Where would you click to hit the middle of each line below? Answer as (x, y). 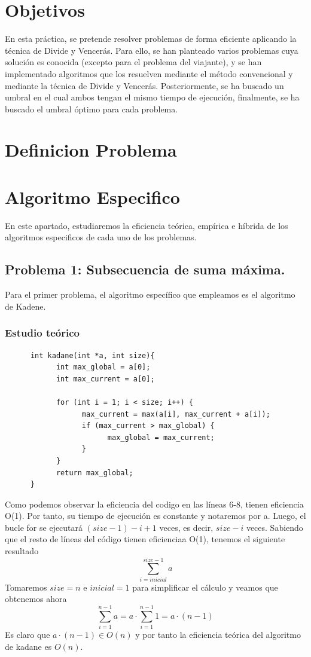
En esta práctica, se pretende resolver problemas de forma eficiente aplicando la (151, 39)
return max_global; (94, 473)
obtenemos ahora (36, 599)
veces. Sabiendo (275, 527)
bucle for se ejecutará (44, 527)
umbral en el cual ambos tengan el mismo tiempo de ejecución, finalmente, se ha (152, 97)
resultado (22, 551)
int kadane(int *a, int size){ (92, 355)
